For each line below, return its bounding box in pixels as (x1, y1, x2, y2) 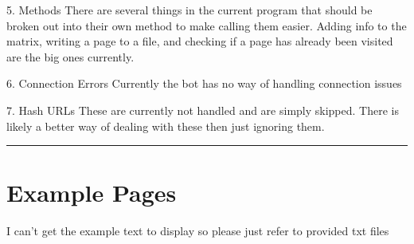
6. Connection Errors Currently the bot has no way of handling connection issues (6, 75, 402, 92)
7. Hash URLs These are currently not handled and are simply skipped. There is (6, 101, 399, 118)
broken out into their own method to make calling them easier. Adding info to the (6, 17, 407, 33)
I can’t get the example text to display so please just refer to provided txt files (6, 222, 389, 239)
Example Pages (6, 176, 177, 209)
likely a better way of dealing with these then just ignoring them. (6, 117, 325, 134)
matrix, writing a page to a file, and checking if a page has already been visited (6, 33, 393, 49)
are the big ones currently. (6, 48, 135, 65)
